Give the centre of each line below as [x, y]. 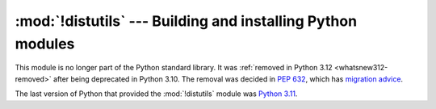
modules [45, 44]
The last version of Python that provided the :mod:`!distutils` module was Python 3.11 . [156, 94]
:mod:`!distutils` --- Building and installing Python [186, 21]
